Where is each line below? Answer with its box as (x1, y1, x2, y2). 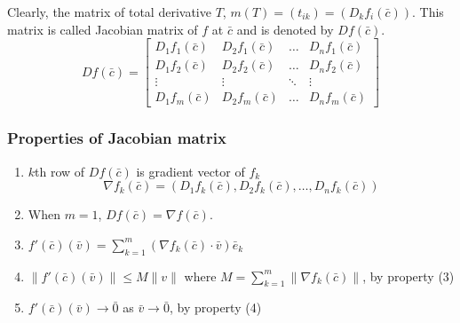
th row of (35, 161, 85, 180)
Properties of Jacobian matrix (7, 127, 226, 149)
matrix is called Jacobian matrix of (7, 20, 198, 38)
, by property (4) (169, 298, 262, 317)
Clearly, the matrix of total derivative (7, 3, 211, 20)
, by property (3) (362, 266, 455, 285)
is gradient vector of (136, 161, 245, 180)
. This (412, 3, 444, 20)
